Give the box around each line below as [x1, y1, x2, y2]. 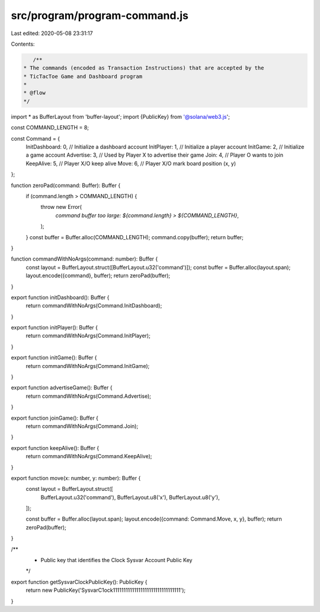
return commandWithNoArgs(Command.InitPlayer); [25, 332, 151, 340]
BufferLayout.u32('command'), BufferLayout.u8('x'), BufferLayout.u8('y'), [40, 493, 220, 501]
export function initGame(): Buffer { [11, 354, 97, 362]
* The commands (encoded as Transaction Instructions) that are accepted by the [23, 65, 264, 71]
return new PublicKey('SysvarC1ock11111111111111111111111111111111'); [25, 586, 186, 594]
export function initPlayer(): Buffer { [11, 324, 98, 331]
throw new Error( [40, 204, 82, 211]
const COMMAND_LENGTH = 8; [11, 124, 89, 131]
